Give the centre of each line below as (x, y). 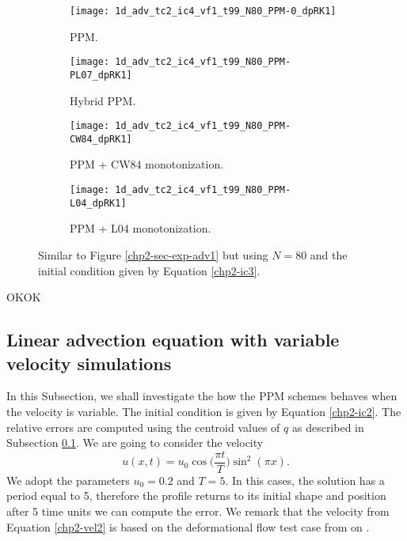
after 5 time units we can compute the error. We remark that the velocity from (198, 511)
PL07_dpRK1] (101, 75)
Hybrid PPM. (103, 100)
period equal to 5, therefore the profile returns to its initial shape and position (196, 496)
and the (329, 254)
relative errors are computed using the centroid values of (143, 427)
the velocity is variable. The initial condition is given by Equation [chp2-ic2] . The (204, 411)
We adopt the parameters (68, 480)
